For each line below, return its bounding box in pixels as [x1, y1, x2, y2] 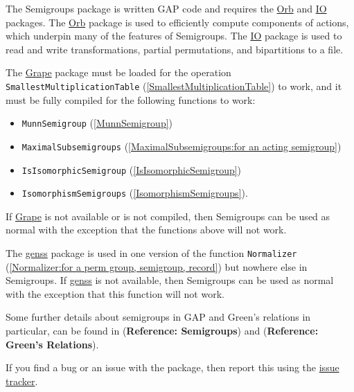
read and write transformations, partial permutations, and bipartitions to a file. [6, 42, 344, 56]
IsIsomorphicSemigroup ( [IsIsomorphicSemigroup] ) [21, 162, 242, 177]
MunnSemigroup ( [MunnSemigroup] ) [21, 116, 173, 130]
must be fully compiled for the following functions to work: [6, 92, 256, 107]
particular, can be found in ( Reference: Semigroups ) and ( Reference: [6, 323, 319, 338]
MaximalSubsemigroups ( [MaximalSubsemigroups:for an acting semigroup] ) [21, 139, 342, 153]
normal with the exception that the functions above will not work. [6, 222, 287, 237]
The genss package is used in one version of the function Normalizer [6, 246, 297, 260]
